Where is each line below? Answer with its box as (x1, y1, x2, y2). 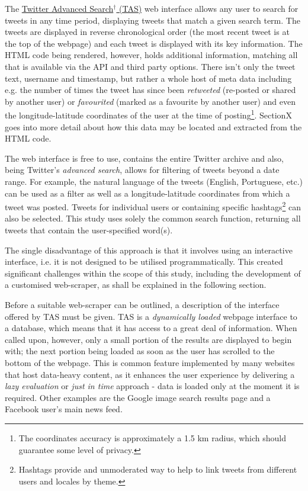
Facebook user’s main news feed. (5, 403, 123, 415)
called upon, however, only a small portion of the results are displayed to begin (5, 333, 292, 345)
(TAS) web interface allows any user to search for (119, 2, 299, 14)
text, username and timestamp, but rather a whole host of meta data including (5, 72, 292, 84)
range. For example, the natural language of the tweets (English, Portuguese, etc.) (5, 175, 303, 187)
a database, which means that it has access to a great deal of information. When (5, 322, 297, 334)
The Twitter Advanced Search (5, 2, 114, 14)
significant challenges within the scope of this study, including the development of (5, 267, 301, 279)
